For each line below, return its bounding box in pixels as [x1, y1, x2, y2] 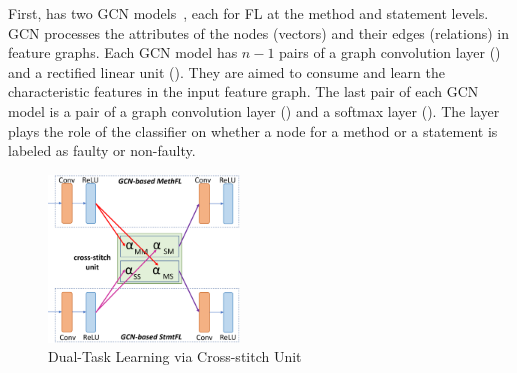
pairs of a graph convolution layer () [279, 42, 501, 63]
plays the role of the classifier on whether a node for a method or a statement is [8, 120, 498, 141]
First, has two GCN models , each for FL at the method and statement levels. [8, 3, 489, 23]
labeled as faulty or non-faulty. [8, 140, 196, 161]
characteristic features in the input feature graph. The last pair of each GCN [8, 81, 479, 102]
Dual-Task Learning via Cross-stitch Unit [48, 346, 302, 367]
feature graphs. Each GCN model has [8, 42, 238, 63]
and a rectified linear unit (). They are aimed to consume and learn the [8, 61, 445, 82]
